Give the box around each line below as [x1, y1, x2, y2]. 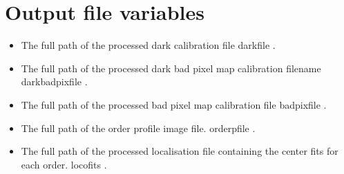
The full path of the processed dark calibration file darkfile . [21, 38, 276, 52]
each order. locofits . [21, 157, 107, 171]
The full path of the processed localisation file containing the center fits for [21, 144, 338, 158]
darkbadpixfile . [21, 74, 88, 89]
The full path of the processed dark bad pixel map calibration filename [21, 61, 321, 75]
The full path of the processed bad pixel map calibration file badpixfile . [21, 97, 327, 111]
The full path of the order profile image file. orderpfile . [21, 120, 256, 135]
